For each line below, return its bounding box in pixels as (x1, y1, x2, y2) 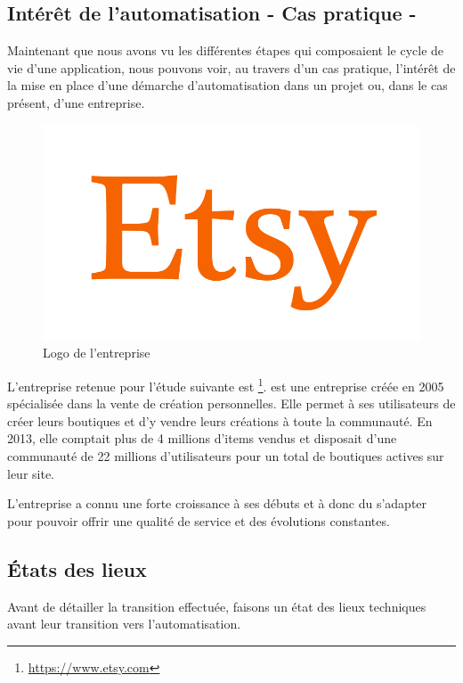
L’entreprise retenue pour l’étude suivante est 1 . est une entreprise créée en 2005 (7, 374, 444, 395)
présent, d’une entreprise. (7, 93, 145, 111)
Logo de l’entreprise (43, 343, 150, 362)
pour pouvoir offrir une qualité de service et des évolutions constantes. (7, 511, 390, 530)
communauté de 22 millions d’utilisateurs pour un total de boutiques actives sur (7, 447, 444, 465)
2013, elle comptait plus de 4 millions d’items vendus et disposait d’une (7, 429, 397, 448)
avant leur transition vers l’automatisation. (7, 614, 241, 633)
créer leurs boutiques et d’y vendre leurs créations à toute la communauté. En (7, 411, 433, 430)
